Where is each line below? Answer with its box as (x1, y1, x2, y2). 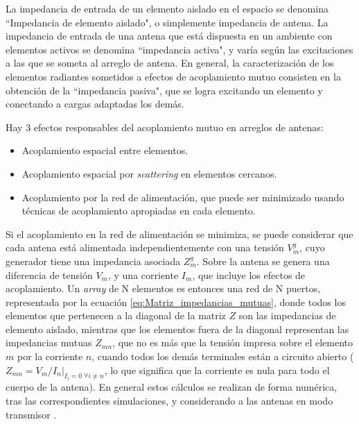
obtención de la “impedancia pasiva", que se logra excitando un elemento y (6, 83, 323, 97)
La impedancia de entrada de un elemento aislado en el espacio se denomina (6, 1, 329, 15)
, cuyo (299, 240, 325, 255)
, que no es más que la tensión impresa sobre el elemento (112, 335, 353, 350)
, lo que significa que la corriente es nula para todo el (104, 362, 330, 377)
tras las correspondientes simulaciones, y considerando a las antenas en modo (6, 393, 333, 408)
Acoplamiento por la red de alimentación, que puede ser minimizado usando (21, 189, 344, 204)
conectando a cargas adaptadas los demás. (6, 96, 184, 111)
